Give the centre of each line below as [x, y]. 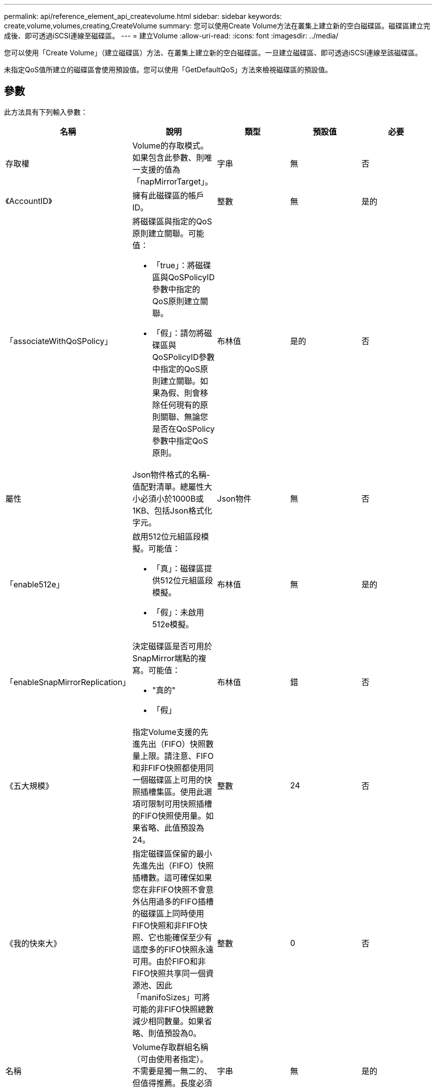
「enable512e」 [35, 584]
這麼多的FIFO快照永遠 [173, 949]
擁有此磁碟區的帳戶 [168, 195]
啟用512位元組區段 [166, 536]
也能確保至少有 [184, 937]
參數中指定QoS [180, 441]
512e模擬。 [173, 624]
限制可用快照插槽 [180, 804]
